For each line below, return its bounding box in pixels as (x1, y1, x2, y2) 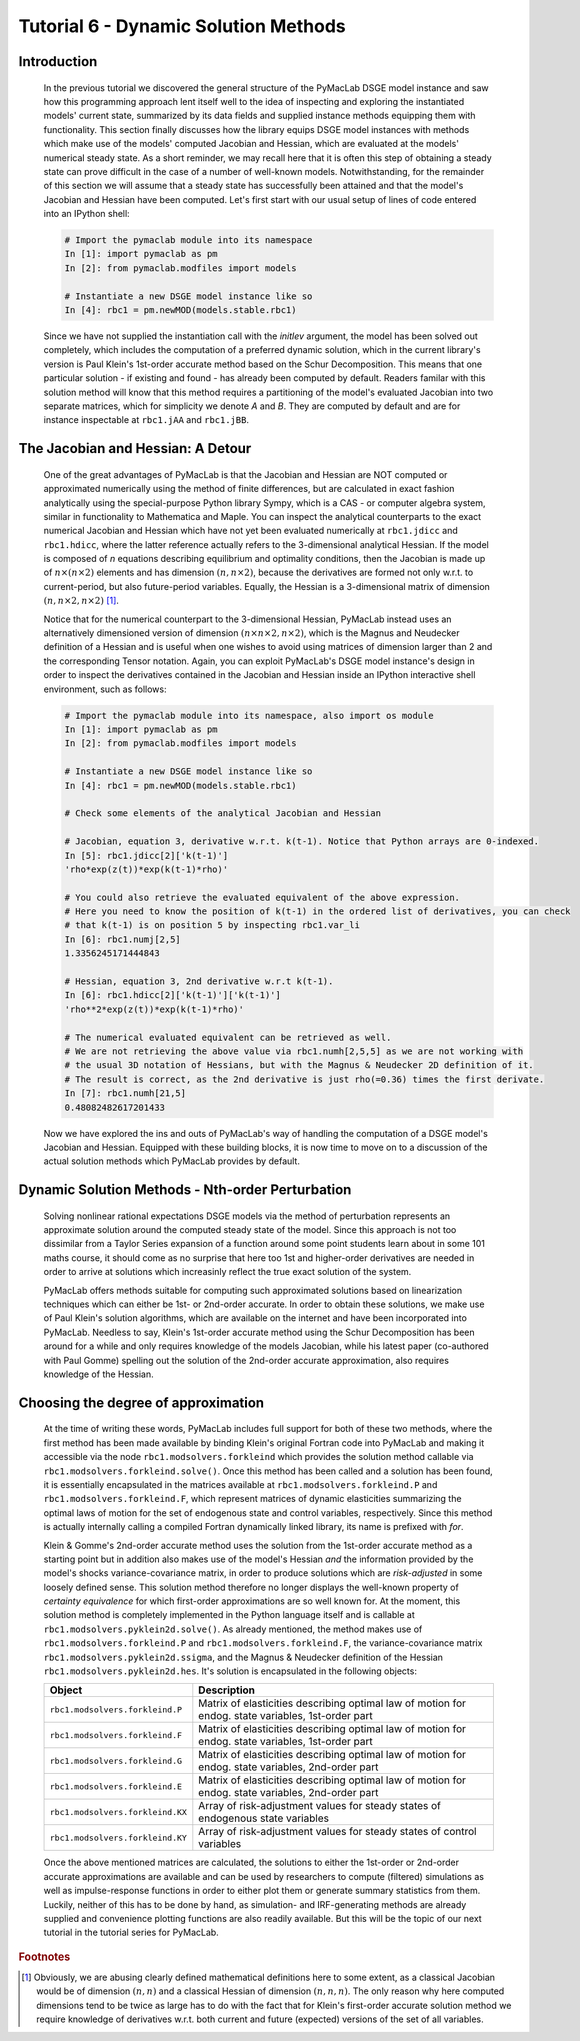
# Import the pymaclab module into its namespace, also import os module (64, 710, 434, 721)
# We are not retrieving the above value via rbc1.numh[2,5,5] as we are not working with (64, 1045, 524, 1057)
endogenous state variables (198, 1811, 330, 1825)
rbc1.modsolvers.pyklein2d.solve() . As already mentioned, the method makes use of (43, 1623, 423, 1635)
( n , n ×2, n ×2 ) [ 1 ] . (43, 595, 120, 607)
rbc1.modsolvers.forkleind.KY (49, 1832, 187, 1843)
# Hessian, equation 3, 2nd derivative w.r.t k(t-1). (64, 976, 334, 987)
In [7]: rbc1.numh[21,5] (64, 1088, 187, 1099)
